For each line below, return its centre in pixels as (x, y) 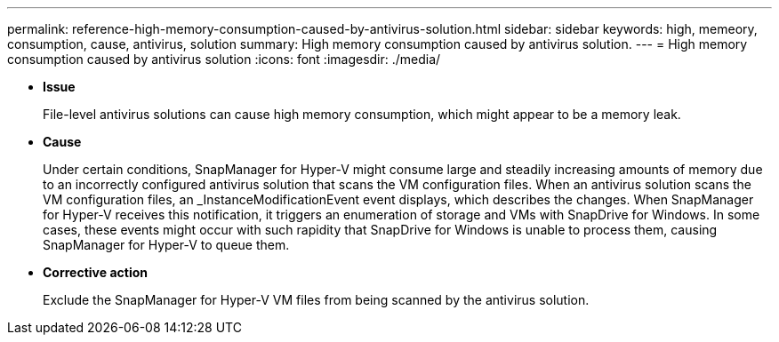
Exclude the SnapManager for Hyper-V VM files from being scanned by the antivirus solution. (316, 300)
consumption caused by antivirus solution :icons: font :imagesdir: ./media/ (224, 59)
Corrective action (95, 272)
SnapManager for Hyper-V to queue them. (166, 245)
